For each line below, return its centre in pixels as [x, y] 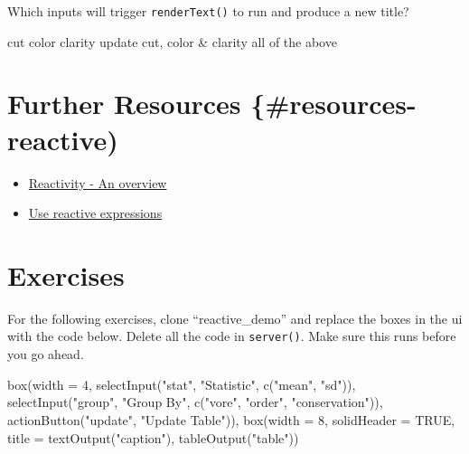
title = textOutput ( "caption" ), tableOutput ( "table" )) [153, 437]
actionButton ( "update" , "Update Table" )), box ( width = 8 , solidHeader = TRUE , [231, 419]
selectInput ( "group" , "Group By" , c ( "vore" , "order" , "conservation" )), [195, 402]
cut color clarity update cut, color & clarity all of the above [172, 41]
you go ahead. [46, 354]
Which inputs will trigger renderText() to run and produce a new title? [208, 11]
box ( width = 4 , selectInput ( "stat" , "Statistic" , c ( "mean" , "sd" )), [182, 384]
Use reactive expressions [95, 213]
